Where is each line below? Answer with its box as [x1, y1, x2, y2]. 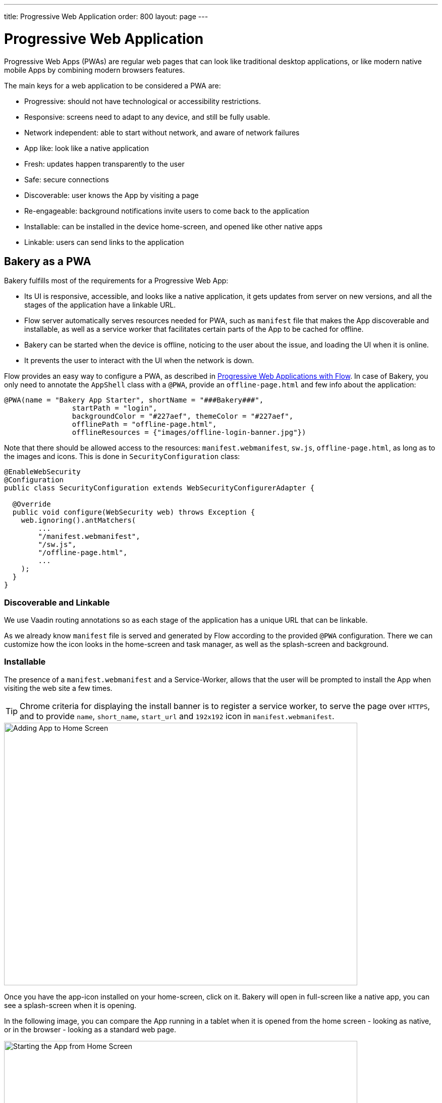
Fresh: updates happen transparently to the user [24, 159, 185, 168]
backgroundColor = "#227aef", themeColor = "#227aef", [72, 412, 294, 421]
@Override [12, 500, 51, 509]
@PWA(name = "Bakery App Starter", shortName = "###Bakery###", [4, 396, 264, 405]
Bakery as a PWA [4, 255, 91, 268]
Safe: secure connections [24, 175, 109, 184]
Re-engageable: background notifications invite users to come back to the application [24, 206, 309, 215]
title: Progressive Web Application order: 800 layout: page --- [4, 12, 208, 21]
